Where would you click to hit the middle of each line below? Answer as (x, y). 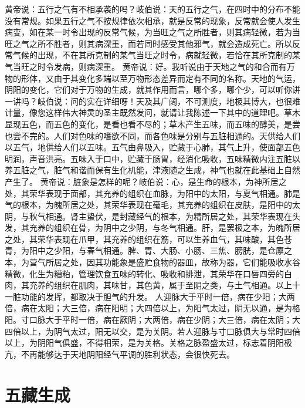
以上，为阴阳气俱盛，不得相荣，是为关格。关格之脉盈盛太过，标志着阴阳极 (148, 343)
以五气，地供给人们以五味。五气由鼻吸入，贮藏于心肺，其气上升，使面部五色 (152, 147)
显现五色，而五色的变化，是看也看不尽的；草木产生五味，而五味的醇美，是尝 (152, 124)
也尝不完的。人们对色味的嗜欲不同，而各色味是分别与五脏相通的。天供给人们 (152, 135)
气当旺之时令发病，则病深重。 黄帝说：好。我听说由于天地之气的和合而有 (146, 66)
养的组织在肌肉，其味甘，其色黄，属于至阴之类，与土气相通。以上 (165, 285)
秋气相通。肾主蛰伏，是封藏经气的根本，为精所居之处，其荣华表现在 (160, 216)
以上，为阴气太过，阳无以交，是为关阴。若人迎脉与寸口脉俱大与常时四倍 (160, 331)
